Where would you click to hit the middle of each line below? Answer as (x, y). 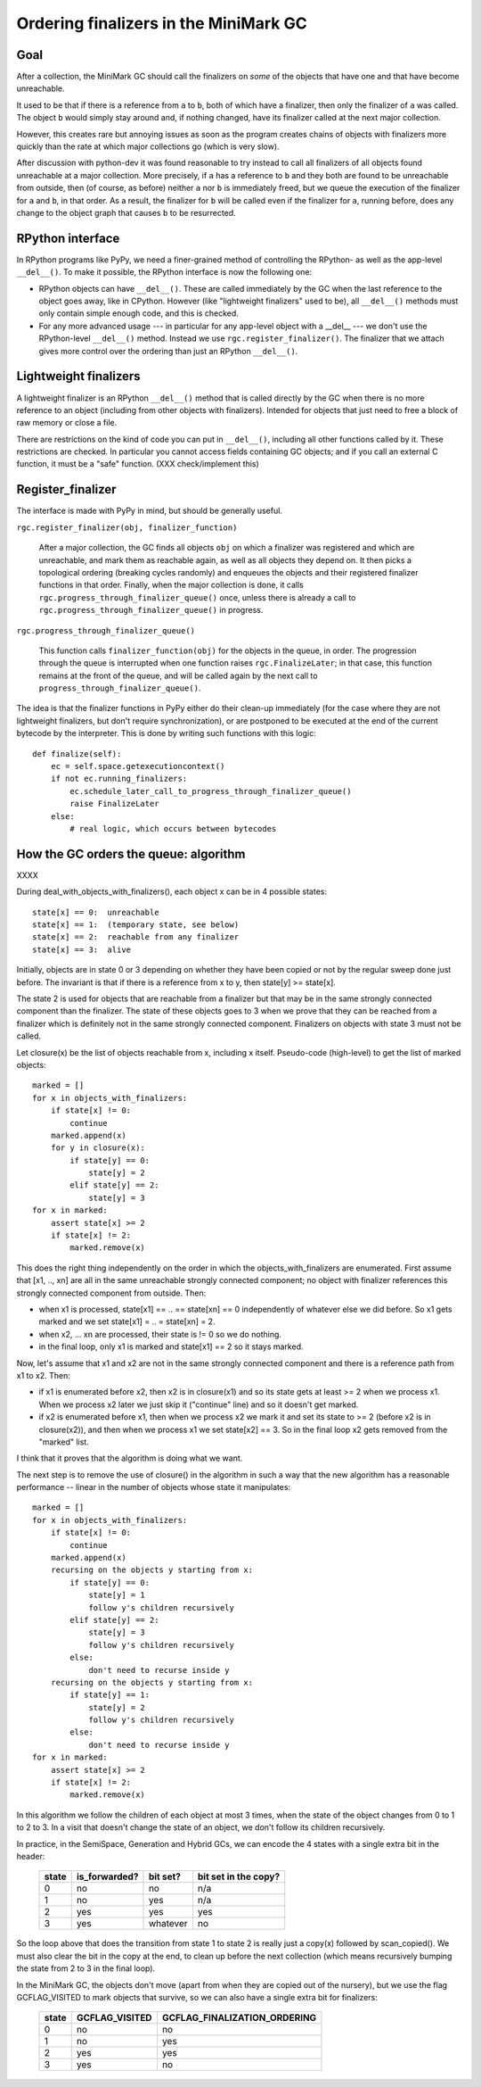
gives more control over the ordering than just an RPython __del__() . (168, 351)
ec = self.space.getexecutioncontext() (138, 766)
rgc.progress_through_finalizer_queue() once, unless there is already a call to (197, 597)
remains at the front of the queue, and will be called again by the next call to (178, 675)
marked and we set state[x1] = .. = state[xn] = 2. (127, 1321)
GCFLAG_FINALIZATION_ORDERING (239, 2018)
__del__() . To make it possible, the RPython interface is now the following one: (164, 272)
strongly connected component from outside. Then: (111, 1293)
